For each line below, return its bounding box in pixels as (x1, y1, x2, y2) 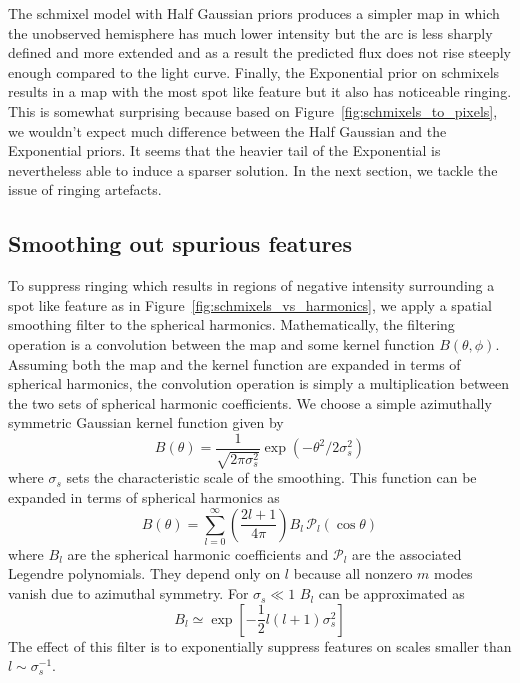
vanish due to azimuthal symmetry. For (8, 583, 249, 604)
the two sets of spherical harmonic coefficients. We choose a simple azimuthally (8, 392, 492, 413)
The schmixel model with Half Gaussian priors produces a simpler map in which (8, 3, 500, 23)
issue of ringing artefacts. (8, 179, 162, 200)
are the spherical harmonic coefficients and (67, 543, 329, 564)
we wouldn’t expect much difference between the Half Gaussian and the (8, 120, 447, 141)
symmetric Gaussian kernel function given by (8, 412, 284, 433)
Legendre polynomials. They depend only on (8, 563, 281, 584)
